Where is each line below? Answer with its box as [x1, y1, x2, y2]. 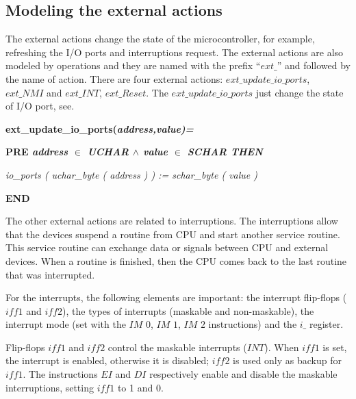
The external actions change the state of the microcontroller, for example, [5, 31, 315, 46]
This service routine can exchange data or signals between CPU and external [5, 240, 329, 255]
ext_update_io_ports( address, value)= [5, 121, 194, 136]
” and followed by [277, 58, 351, 73]
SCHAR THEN [187, 144, 263, 159]
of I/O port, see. [5, 99, 75, 113]
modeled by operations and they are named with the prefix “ [5, 58, 261, 73]
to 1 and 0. [117, 380, 164, 394]
